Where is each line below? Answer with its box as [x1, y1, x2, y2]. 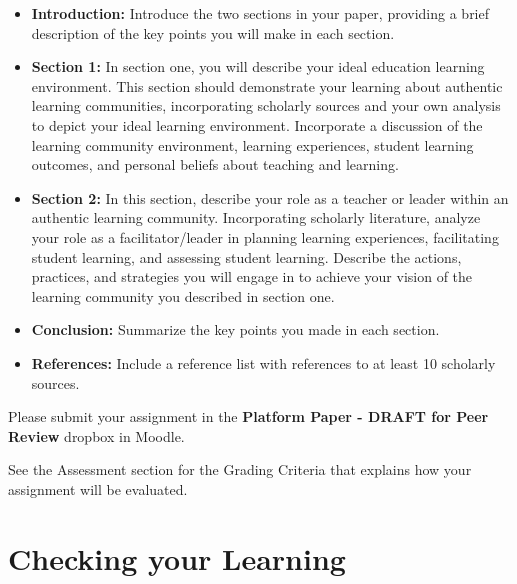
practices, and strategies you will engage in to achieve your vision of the [31, 266, 473, 287]
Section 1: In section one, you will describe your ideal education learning [31, 56, 485, 77]
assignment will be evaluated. [8, 478, 188, 499]
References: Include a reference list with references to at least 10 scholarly [31, 352, 496, 373]
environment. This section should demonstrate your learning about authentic [31, 75, 503, 96]
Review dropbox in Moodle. [8, 425, 185, 446]
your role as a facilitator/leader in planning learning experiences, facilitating [31, 226, 499, 247]
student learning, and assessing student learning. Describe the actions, [31, 246, 462, 267]
